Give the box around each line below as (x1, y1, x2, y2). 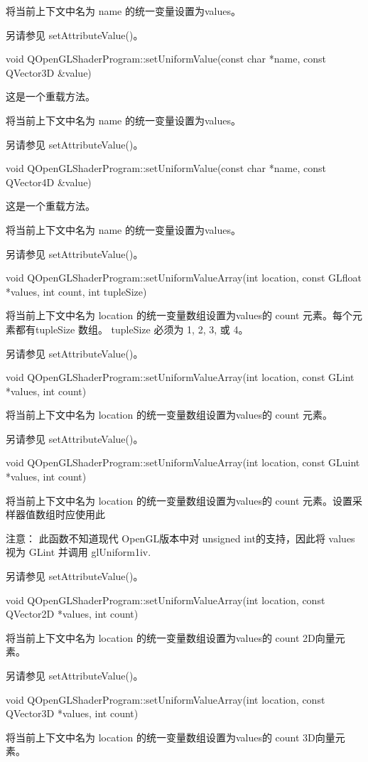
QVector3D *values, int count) (6, 706, 139, 721)
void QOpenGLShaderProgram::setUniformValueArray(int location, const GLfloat (6, 270, 362, 285)
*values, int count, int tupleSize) (6, 284, 147, 299)
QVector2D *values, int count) (6, 606, 139, 621)
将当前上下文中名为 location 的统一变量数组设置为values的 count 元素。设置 (6, 493, 353, 508)
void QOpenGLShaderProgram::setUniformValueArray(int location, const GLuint (6, 455, 360, 470)
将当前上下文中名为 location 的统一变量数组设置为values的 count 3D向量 (6, 729, 335, 744)
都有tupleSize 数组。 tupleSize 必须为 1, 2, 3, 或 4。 (15, 321, 249, 336)
